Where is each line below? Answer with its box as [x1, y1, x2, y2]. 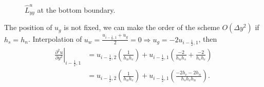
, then [198, 34, 217, 44]
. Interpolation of [28, 34, 82, 44]
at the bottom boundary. [37, 4, 116, 15]
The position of [4, 22, 52, 33]
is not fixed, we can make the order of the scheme [64, 22, 220, 33]
